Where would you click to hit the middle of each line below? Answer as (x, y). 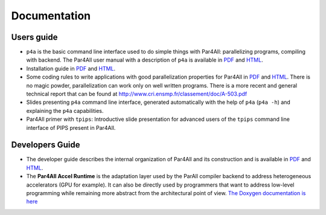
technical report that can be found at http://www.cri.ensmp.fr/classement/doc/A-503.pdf (137, 94)
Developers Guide (46, 145)
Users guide (34, 37)
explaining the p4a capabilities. (65, 111)
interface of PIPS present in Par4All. (71, 127)
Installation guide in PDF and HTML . (71, 68)
